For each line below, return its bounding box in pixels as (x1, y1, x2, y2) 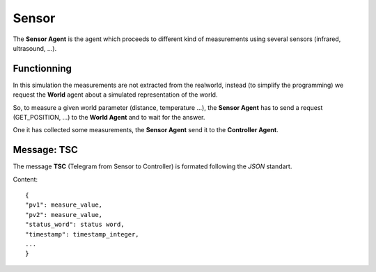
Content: (13, 175, 38, 184)
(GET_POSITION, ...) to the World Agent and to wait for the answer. (13, 113, 205, 122)
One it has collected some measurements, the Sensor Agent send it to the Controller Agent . (13, 126, 279, 134)
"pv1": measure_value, (25, 201, 103, 209)
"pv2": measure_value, (25, 211, 103, 218)
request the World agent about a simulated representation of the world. (13, 90, 218, 99)
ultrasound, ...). (13, 44, 57, 52)
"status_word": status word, (25, 221, 125, 229)
